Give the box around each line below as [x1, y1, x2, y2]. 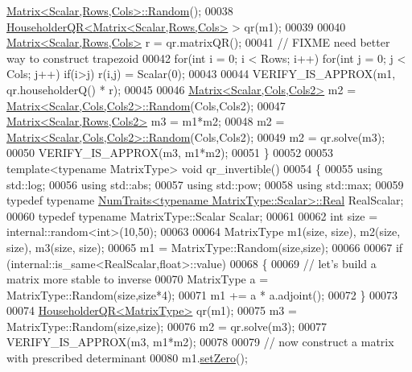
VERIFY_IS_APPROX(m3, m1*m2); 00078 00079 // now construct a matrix [6, 333, 394, 350]
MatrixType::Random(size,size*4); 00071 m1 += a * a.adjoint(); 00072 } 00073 [6, 286, 398, 303]
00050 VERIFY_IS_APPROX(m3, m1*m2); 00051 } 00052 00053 [6, 144, 333, 161]
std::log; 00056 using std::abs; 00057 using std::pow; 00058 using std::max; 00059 [6, 176, 404, 192]
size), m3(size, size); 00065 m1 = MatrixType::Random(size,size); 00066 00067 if [6, 238, 403, 255]
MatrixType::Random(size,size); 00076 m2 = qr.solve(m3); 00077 [6, 317, 327, 334]
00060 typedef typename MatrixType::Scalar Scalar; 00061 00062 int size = [6, 207, 378, 224]
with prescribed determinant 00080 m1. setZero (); [6, 349, 248, 366]
